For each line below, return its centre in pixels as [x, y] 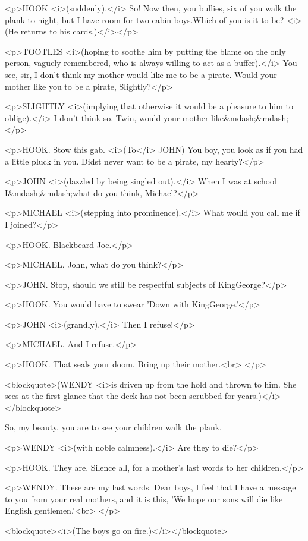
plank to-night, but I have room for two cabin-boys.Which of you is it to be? [144, 19]
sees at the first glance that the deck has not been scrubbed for [120, 396]
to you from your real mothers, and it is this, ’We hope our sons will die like [144, 498]
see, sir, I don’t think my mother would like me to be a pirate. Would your [141, 74]
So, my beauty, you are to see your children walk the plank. [113, 427]
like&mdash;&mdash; [250, 117]
